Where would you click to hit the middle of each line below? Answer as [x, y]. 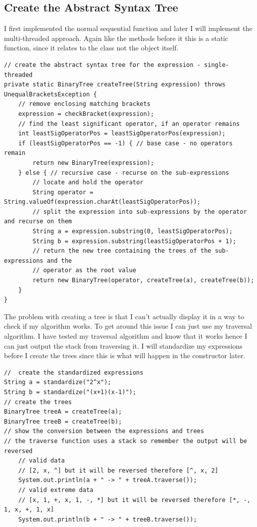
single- [217, 65]
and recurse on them [38, 222]
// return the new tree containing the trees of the [122, 251]
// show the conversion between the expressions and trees [104, 431]
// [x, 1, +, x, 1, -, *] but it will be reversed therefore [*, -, [134, 500]
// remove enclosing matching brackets [84, 104]
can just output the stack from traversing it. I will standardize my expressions [123, 345]
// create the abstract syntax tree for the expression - [102, 65]
